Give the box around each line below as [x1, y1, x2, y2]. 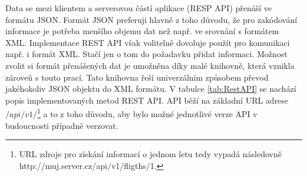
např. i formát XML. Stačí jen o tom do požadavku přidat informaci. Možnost [5, 48, 288, 60]
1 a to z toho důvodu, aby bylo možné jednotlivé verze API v [37, 106, 258, 119]
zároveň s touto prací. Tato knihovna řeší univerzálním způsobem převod [5, 71, 269, 83]
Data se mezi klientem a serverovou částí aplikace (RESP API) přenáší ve [5, 2, 272, 14]
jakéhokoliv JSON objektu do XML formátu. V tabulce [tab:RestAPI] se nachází [5, 82, 296, 95]
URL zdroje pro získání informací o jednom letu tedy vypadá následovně [19, 148, 282, 160]
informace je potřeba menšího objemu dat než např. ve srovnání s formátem [5, 25, 279, 37]
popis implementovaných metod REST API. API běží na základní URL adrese [5, 94, 289, 106]
